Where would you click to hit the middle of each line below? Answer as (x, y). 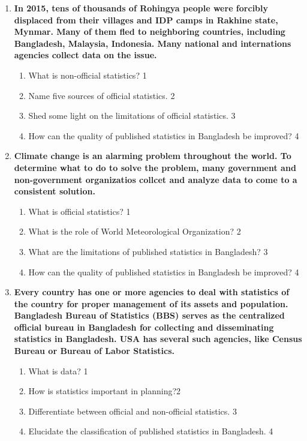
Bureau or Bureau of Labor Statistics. (94, 351)
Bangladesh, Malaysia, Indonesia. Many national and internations (153, 43)
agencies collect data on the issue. (85, 55)
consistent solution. (55, 191)
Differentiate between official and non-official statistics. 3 (133, 411)
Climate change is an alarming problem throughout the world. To (153, 156)
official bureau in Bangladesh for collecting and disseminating (144, 327)
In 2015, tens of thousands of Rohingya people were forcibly (141, 8)
